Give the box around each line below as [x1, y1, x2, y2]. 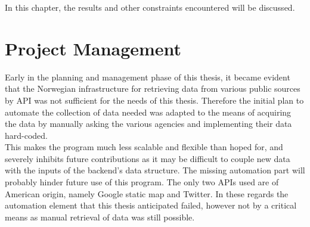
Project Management [5, 36, 182, 60]
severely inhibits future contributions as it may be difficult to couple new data [5, 152, 290, 164]
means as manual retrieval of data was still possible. [5, 210, 195, 223]
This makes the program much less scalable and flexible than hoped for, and [5, 141, 283, 153]
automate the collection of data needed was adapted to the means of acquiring [5, 105, 292, 118]
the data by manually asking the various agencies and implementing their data [5, 117, 292, 130]
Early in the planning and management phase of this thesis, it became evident [5, 70, 290, 83]
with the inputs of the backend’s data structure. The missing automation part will [5, 164, 305, 176]
